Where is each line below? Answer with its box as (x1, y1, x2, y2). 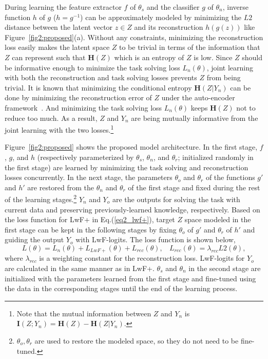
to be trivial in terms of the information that (119, 42, 260, 52)
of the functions (205, 172, 255, 183)
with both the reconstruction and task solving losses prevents (5, 72, 197, 83)
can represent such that (12, 51, 86, 62)
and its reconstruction (134, 22, 203, 32)
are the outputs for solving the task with (112, 194, 240, 204)
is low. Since (194, 51, 233, 62)
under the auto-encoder (161, 92, 235, 103)
